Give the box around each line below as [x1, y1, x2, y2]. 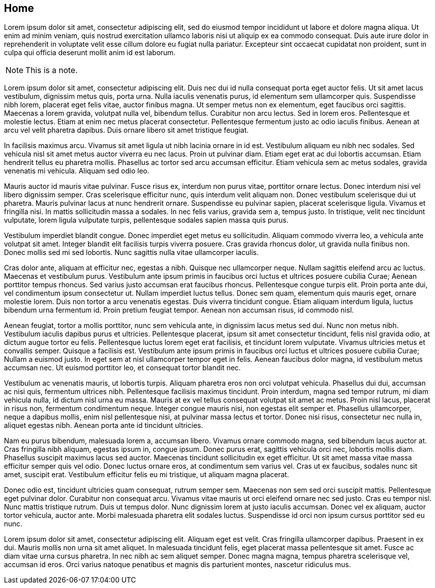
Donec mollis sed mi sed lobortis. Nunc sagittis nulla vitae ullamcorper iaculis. [4, 248, 259, 257]
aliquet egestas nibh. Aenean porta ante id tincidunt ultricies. [4, 421, 203, 430]
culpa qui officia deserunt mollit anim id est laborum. [4, 48, 175, 57]
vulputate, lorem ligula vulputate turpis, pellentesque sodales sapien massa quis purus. [4, 216, 289, 225]
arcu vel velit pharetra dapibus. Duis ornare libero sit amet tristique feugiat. [4, 126, 249, 135]
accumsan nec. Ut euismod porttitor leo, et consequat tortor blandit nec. [4, 363, 241, 372]
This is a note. [25, 65, 78, 76]
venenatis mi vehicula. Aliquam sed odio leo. [4, 167, 150, 175]
